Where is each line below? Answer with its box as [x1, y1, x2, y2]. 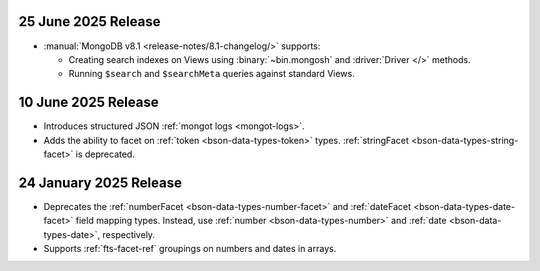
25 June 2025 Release [18, 13, 161, 30]
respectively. [102, 228, 155, 240]
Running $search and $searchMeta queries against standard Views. [68, 68, 355, 80]
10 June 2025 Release [18, 94, 159, 111]
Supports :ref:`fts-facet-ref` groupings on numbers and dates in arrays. [43, 243, 337, 255]
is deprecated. [75, 148, 135, 160]
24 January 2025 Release [18, 174, 182, 191]
